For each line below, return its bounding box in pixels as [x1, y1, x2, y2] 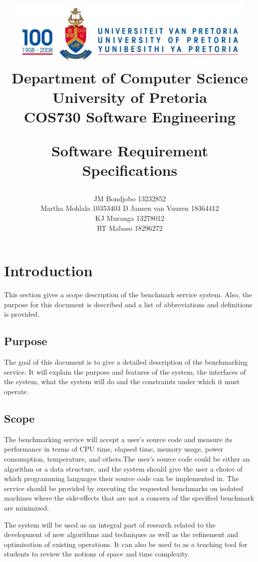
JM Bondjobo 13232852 [93, 193, 166, 203]
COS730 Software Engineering [23, 106, 236, 127]
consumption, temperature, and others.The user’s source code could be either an [4, 453, 250, 464]
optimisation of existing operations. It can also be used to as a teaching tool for [4, 539, 248, 549]
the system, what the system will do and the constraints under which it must [4, 376, 240, 387]
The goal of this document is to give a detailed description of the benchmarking [4, 357, 248, 367]
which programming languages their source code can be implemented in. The [4, 473, 239, 484]
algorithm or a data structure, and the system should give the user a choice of [4, 463, 243, 474]
